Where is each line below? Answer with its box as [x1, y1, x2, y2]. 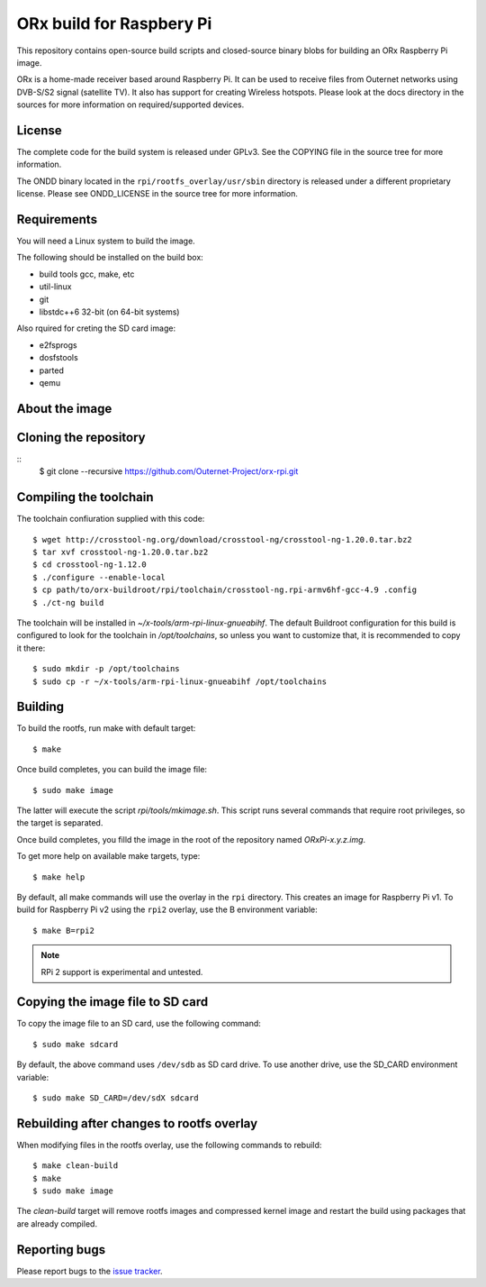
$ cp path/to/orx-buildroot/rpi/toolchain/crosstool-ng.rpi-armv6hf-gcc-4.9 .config [32, 585, 418, 595]
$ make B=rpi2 [32, 925, 94, 936]
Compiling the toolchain [16, 489, 154, 505]
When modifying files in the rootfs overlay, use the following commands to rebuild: [16, 1139, 322, 1150]
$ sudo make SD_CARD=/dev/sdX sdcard [32, 1092, 200, 1103]
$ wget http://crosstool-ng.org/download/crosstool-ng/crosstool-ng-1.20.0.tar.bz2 [32, 534, 413, 544]
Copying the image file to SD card [16, 994, 209, 1009]
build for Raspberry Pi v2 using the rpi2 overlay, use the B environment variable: [16, 904, 319, 915]
